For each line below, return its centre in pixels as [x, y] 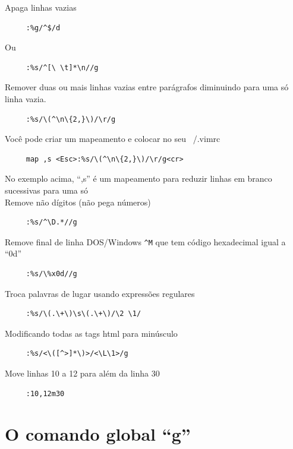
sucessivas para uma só [46, 190]
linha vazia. [26, 98]
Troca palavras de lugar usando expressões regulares [100, 293]
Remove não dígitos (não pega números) [78, 202]
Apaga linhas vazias [41, 7]
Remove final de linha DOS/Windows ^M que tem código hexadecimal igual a [145, 241]
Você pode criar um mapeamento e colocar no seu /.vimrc [113, 139]
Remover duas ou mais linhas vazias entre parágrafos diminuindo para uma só [147, 87]
